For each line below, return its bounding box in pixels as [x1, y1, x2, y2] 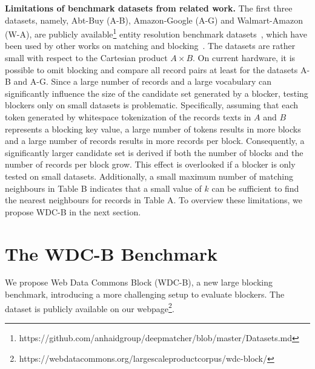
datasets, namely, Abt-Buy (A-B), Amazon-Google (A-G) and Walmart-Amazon [5, 13, 303, 26]
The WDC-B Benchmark [5, 241, 217, 266]
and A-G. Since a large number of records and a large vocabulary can [13, 75, 272, 88]
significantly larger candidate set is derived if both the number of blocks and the [5, 146, 303, 158]
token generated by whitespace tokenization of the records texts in [5, 111, 251, 123]
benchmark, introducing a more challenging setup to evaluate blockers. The [5, 288, 285, 301]
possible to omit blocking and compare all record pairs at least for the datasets [5, 63, 298, 76]
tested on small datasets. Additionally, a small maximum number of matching [5, 169, 294, 182]
